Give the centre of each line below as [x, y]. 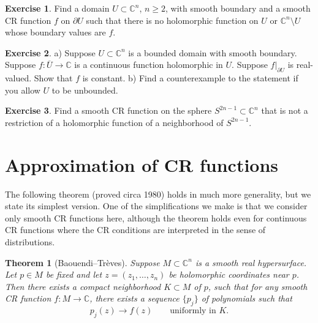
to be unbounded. [85, 90]
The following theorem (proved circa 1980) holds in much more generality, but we [158, 194]
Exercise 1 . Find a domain [57, 8]
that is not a [285, 110]
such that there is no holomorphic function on [172, 20]
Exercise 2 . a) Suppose [50, 52]
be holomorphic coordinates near [229, 274]
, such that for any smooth [258, 286]
